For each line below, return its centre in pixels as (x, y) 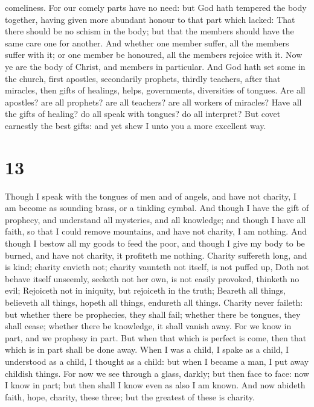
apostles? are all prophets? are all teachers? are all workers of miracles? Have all (153, 102)
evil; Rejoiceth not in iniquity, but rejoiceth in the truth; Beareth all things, (145, 290)
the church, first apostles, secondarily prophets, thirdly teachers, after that (143, 78)
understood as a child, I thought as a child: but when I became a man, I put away (157, 361)
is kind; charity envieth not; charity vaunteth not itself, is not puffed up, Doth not (157, 267)
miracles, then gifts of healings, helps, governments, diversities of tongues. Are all (155, 90)
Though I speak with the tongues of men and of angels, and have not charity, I (151, 196)
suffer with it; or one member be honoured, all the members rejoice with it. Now (154, 55)
